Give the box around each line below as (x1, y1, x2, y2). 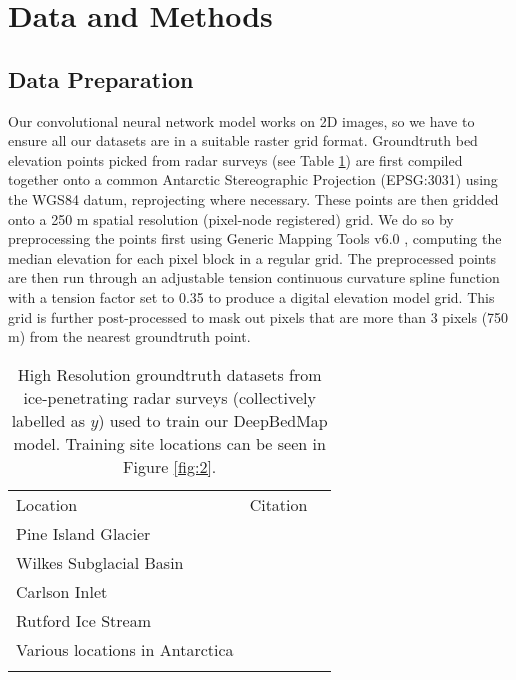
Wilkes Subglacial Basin (16, 550, 184, 574)
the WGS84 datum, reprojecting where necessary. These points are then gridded (8, 188, 499, 209)
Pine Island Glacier (16, 521, 151, 545)
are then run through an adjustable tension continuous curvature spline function (8, 267, 500, 288)
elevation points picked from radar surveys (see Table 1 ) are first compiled (8, 149, 463, 170)
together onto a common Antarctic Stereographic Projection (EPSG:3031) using (8, 169, 498, 190)
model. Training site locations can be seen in (13, 431, 326, 455)
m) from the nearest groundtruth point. (8, 326, 251, 347)
